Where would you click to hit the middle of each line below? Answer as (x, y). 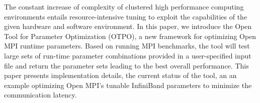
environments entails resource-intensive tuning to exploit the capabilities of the (126, 16)
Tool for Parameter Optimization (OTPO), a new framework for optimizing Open (130, 36)
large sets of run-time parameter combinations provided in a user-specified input (128, 55)
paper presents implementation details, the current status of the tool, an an (120, 75)
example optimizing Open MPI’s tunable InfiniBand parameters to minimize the (128, 85)
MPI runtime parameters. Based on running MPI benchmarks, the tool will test (127, 46)
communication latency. (40, 95)
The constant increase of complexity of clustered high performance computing (124, 6)
